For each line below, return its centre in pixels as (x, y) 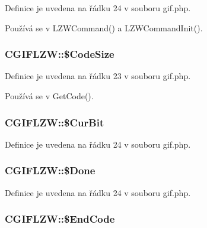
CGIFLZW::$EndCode (60, 219)
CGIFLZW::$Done (50, 170)
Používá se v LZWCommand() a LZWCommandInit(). (104, 27)
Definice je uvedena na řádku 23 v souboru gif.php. (98, 76)
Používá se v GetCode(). (49, 96)
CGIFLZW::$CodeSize (60, 54)
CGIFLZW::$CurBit (55, 122)
